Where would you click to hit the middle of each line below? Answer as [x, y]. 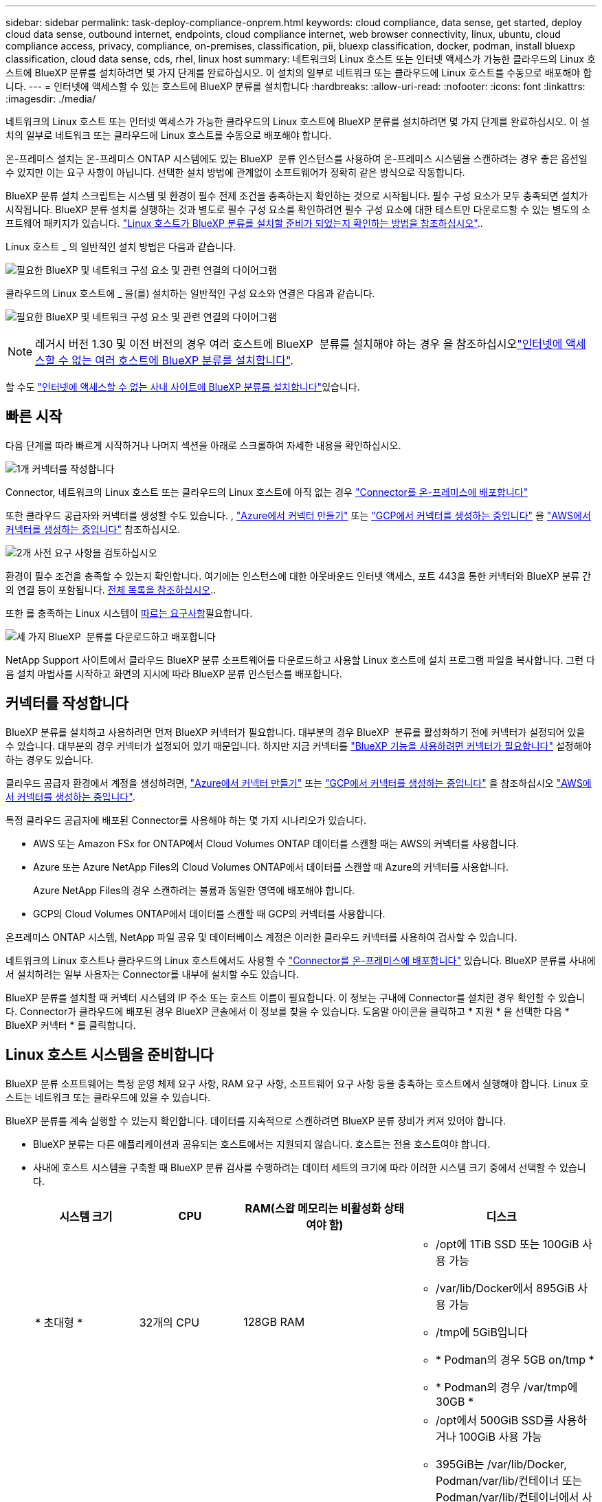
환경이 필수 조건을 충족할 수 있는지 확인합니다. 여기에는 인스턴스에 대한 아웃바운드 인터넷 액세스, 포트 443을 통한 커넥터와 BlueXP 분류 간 [299, 576]
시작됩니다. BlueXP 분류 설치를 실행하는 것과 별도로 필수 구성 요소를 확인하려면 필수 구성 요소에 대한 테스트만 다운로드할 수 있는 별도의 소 [298, 209]
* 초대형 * [59, 1322]
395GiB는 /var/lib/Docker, [501, 1464]
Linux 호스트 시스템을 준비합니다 [110, 1055]
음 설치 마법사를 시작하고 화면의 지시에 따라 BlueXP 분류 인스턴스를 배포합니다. [174, 673]
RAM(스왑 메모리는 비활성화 [313, 1208]
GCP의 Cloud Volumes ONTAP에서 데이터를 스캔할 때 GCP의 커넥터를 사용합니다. [209, 913]
